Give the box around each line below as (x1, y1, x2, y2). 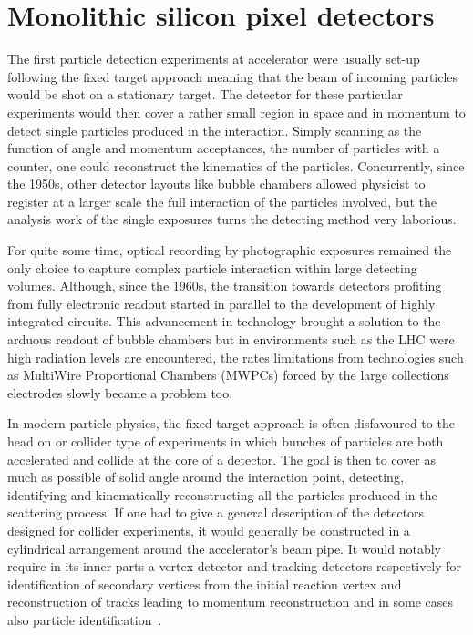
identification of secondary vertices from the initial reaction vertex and (7, 574, 402, 593)
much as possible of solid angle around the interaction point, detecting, (7, 467, 404, 486)
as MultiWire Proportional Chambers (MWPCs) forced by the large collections (7, 365, 449, 384)
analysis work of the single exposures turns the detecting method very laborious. (7, 210, 457, 229)
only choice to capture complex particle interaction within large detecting (7, 258, 417, 277)
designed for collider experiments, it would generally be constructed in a (7, 520, 410, 539)
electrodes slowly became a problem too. (7, 383, 233, 402)
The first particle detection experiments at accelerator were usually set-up (7, 49, 420, 68)
